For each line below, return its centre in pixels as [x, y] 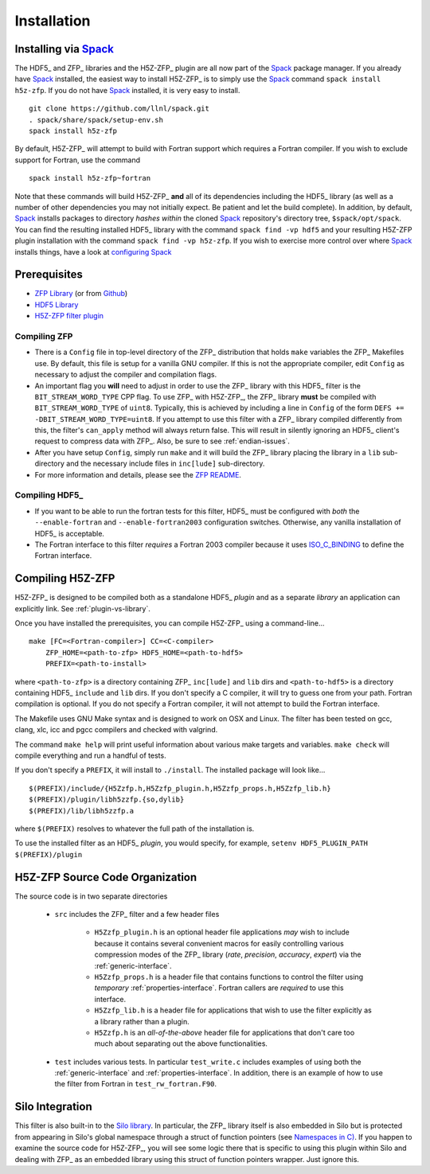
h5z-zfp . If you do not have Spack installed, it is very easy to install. [127, 90]
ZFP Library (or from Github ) [81, 294]
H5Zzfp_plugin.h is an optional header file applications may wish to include [222, 932]
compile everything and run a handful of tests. [90, 755]
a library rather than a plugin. [142, 1021]
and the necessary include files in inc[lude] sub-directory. [166, 464]
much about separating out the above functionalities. [181, 1043]
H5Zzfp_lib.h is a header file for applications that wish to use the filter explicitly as [233, 1010]
